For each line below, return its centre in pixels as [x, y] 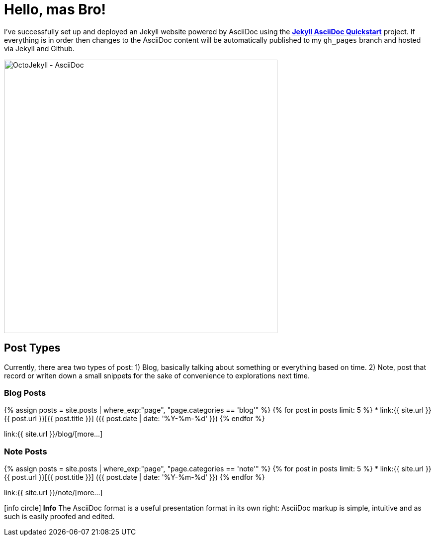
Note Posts [26, 451]
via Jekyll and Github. [39, 48]
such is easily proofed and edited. [59, 517]
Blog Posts [25, 393]
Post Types [32, 348]
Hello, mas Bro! [55, 9]
